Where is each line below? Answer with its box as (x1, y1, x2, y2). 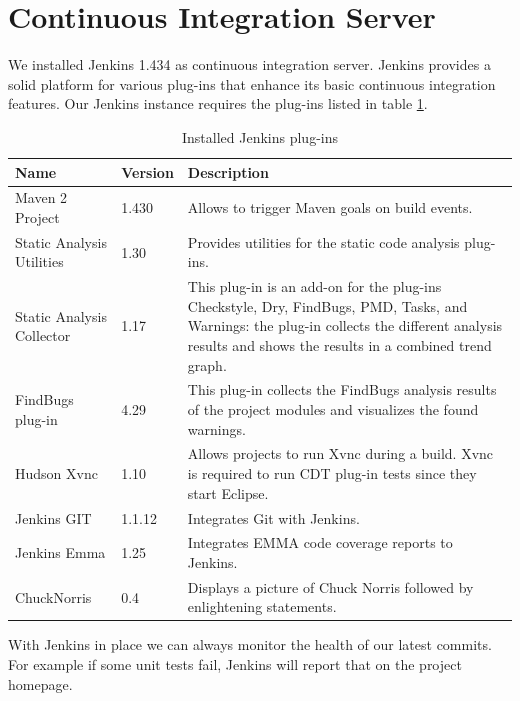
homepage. (8, 673, 73, 694)
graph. (187, 354, 227, 375)
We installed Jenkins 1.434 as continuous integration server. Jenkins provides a (8, 54, 491, 75)
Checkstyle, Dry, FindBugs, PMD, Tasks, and (187, 295, 468, 316)
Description (187, 161, 269, 182)
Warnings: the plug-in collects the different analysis (187, 315, 503, 336)
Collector (15, 325, 71, 346)
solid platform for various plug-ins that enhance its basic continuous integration (8, 73, 496, 94)
